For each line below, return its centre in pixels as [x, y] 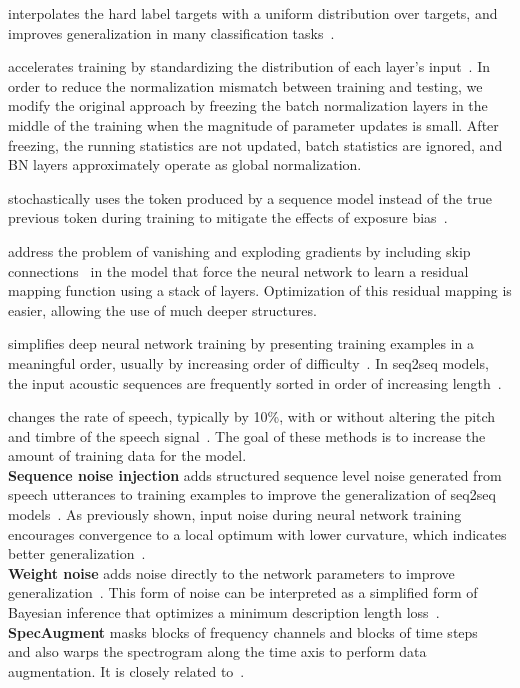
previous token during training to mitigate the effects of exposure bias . [228, 217]
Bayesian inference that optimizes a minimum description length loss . [224, 612]
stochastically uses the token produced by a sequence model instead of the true [250, 197]
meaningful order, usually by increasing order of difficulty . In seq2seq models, [248, 362]
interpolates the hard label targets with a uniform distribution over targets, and [253, 13]
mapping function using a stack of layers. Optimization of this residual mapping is [260, 290]
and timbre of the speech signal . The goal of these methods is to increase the [247, 435]
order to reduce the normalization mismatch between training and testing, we [245, 85]
